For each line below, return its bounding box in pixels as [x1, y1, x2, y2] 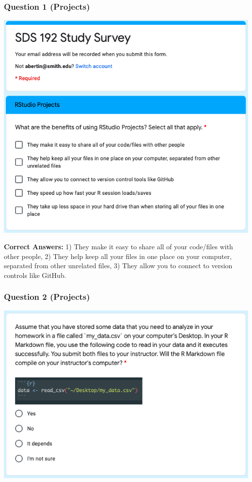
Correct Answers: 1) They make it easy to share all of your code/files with [4, 241, 233, 251]
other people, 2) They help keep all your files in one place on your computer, [4, 251, 232, 261]
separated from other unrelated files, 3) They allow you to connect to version [4, 260, 233, 271]
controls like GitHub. [4, 270, 66, 280]
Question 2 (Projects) [4, 291, 90, 303]
